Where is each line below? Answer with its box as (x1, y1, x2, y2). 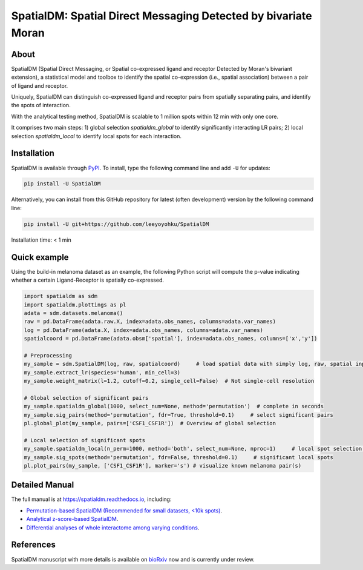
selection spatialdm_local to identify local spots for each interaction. (11, 132, 181, 139)
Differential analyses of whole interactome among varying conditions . (26, 524, 200, 531)
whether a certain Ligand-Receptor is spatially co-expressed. (11, 276, 165, 284)
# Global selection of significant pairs (24, 394, 149, 401)
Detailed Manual (11, 480, 74, 490)
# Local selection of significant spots (24, 437, 145, 443)
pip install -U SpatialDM (24, 181, 101, 187)
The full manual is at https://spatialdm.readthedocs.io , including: (11, 495, 172, 503)
